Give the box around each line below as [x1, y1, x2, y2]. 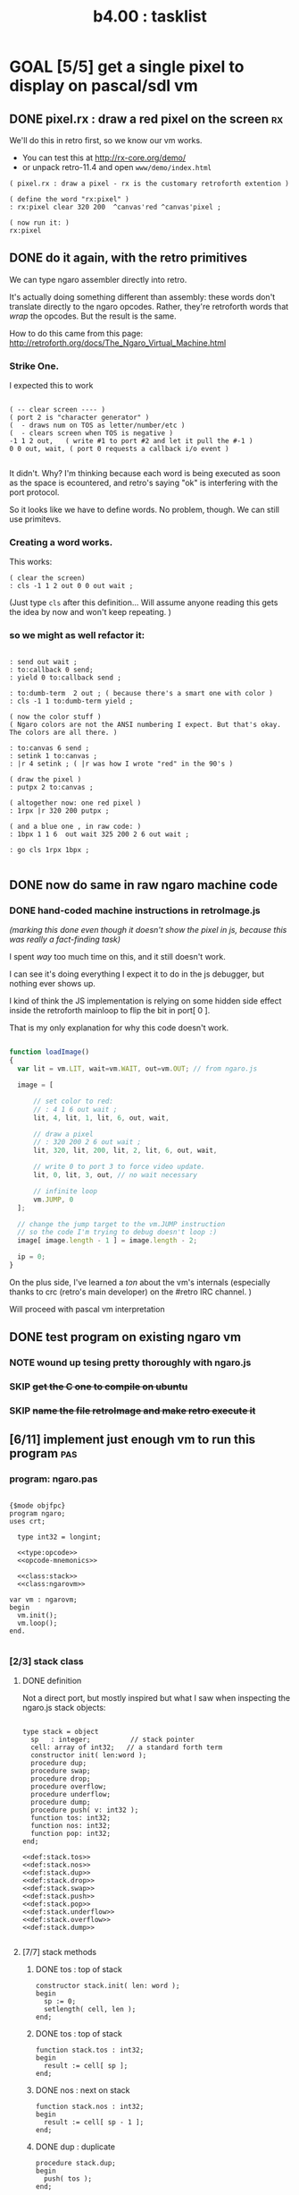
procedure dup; [30, 1759, 87, 1768]
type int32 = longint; [17, 1533, 102, 1542]
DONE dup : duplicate [35, 2141, 116, 2152]
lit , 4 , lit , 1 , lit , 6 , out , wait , [32, 1113, 170, 1123]
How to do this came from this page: [9, 328, 144, 338]
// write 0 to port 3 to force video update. [32, 1162, 205, 1172]
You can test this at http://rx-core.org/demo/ [21, 152, 187, 163]
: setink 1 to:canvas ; [9, 751, 98, 760]
